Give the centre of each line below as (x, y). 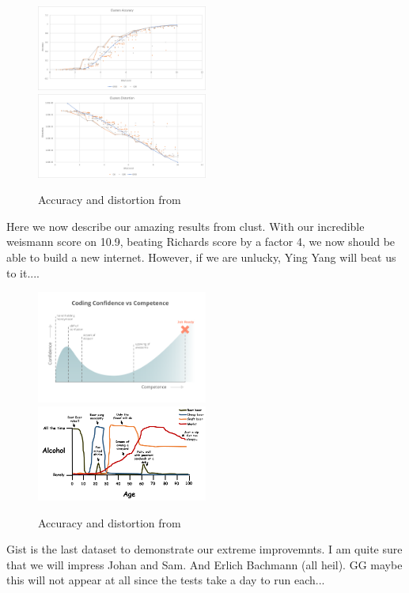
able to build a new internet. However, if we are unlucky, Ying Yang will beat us (201, 257)
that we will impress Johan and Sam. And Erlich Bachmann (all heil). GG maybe (204, 564)
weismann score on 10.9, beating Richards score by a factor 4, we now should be (201, 242)
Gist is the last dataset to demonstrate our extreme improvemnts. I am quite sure (204, 549)
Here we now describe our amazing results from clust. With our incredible (186, 226)
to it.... (23, 272)
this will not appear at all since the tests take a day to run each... (166, 580)
